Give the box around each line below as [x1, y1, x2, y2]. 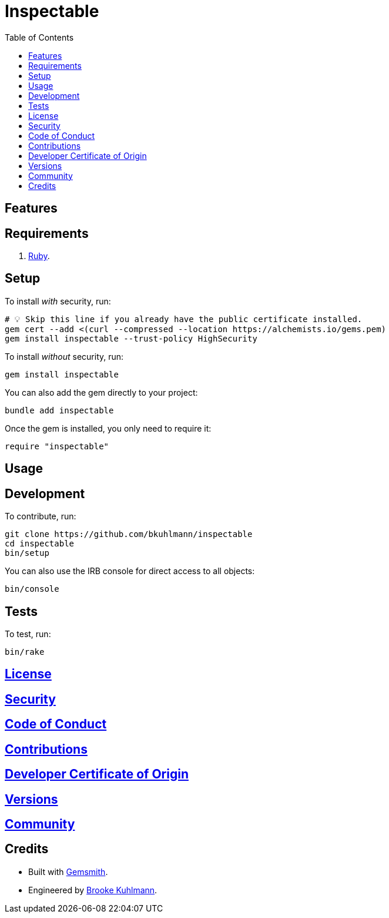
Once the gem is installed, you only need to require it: [5, 423, 212, 433]
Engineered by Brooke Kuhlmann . [28, 884, 157, 895]
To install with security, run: [5, 296, 111, 306]
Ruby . [28, 251, 50, 261]
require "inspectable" [5, 441, 109, 451]
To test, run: [5, 628, 51, 639]
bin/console [5, 584, 59, 594]
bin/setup [5, 548, 49, 558]
